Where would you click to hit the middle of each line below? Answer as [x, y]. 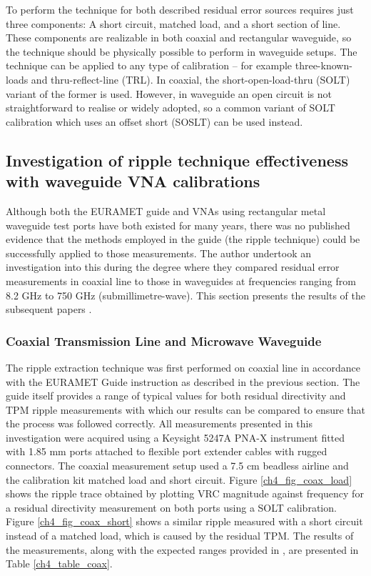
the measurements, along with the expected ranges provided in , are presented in [182, 549]
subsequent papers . [49, 309]
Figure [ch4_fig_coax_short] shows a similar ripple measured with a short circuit [184, 521]
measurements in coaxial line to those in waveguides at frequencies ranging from [181, 280]
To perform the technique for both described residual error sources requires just [180, 9]
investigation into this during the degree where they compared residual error [173, 267]
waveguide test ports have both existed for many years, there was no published [178, 225]
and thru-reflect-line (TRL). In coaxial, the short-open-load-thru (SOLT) [190, 79]
